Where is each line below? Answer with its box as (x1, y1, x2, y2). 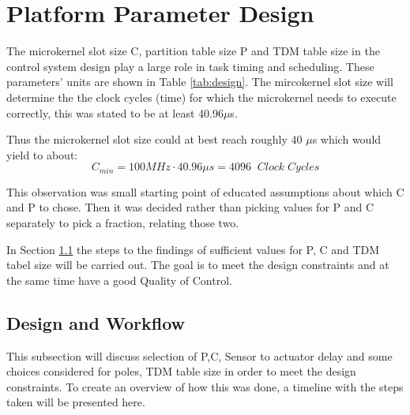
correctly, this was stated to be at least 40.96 (6, 104, 224, 121)
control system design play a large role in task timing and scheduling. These (6, 58, 374, 74)
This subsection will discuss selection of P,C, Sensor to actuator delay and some (6, 347, 393, 364)
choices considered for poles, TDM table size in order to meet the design (6, 363, 356, 379)
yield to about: (6, 146, 78, 163)
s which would (312, 131, 382, 148)
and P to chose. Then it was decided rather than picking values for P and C (6, 199, 374, 215)
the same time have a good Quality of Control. (6, 271, 232, 288)
